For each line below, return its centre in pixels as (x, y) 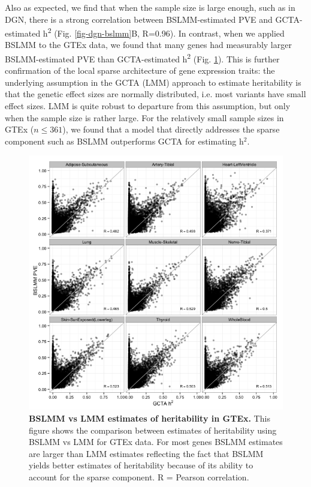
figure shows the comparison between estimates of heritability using (153, 430)
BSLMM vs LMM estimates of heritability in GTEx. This (150, 418)
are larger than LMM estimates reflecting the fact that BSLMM (146, 453)
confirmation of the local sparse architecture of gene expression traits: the (140, 70)
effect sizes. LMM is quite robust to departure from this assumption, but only (148, 106)
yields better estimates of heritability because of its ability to (141, 465)
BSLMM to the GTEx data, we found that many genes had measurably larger (148, 45)
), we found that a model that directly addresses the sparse (171, 129)
